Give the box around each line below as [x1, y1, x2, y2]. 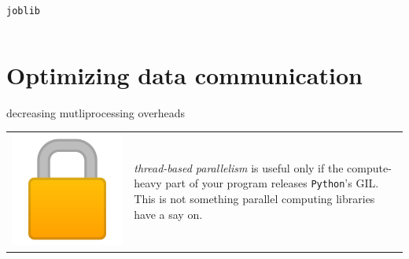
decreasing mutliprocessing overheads [6, 104, 186, 120]
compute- [347, 159, 392, 176]
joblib [6, 6, 40, 17]
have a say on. [134, 205, 203, 222]
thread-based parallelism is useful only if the [134, 159, 344, 176]
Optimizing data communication [6, 58, 363, 91]
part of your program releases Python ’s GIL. [165, 175, 379, 191]
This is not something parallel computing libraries [134, 191, 375, 207]
